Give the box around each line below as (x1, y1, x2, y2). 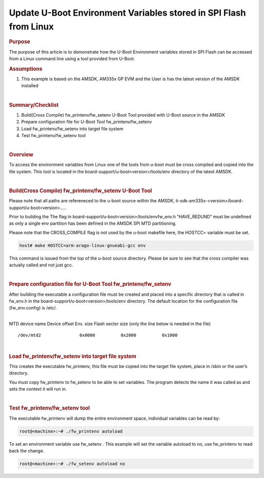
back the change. (9, 448, 44, 454)
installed (21, 83, 39, 89)
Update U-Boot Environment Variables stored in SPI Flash (9, 7, 246, 18)
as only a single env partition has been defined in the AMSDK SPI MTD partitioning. (9, 220, 177, 226)
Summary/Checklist (9, 101, 59, 108)
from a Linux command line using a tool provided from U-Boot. (9, 56, 135, 61)
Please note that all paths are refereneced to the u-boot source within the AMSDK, (9, 198, 175, 204)
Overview (9, 151, 34, 158)
